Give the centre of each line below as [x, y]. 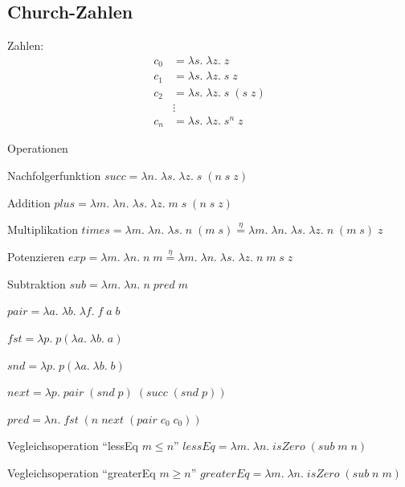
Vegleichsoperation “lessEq [73, 446]
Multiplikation [43, 229]
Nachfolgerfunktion [54, 175]
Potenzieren [36, 257]
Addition [29, 202]
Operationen [38, 148]
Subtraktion [37, 283]
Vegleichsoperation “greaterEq [82, 472]
